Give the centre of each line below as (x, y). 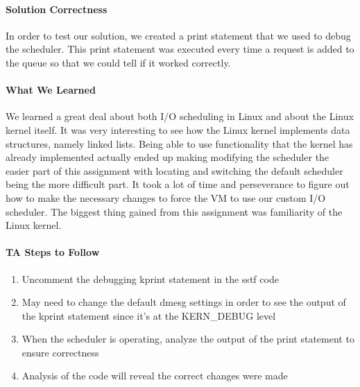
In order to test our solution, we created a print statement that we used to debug (178, 35)
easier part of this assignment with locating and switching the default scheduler (174, 170)
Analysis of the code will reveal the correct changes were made (155, 376)
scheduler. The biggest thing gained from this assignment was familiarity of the (174, 211)
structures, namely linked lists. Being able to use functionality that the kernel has (179, 143)
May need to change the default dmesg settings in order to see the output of (184, 302)
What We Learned (51, 90)
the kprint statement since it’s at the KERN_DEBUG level (149, 315)
